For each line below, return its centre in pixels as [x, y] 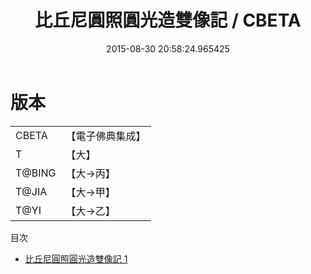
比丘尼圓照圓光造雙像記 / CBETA [168, 20]
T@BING [36, 173]
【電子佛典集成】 [106, 136]
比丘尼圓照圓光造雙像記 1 [76, 258]
